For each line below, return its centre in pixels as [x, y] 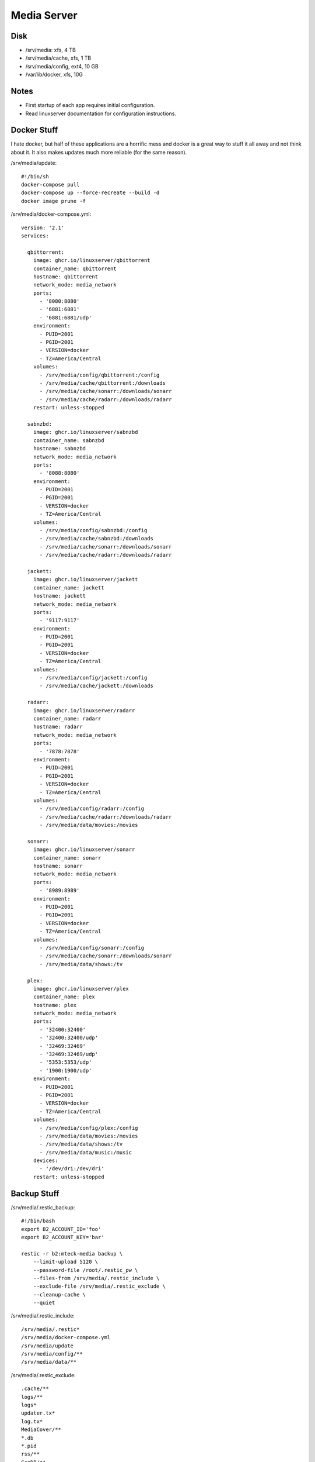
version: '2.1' [43, 227]
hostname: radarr [58, 727]
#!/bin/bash [38, 1221]
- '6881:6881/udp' [66, 318]
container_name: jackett [69, 587]
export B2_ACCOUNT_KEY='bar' [63, 1237]
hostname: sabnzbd [60, 449]
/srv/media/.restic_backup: [43, 1207]
